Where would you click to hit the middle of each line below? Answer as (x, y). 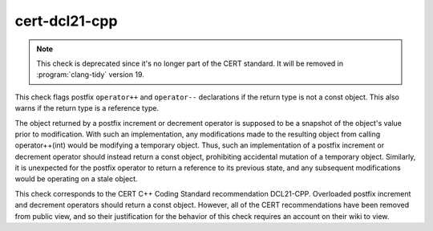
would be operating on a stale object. (76, 179)
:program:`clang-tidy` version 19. (90, 75)
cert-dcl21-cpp (66, 21)
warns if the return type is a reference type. (87, 108)
